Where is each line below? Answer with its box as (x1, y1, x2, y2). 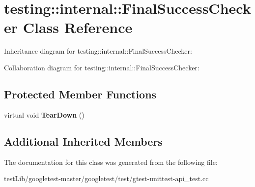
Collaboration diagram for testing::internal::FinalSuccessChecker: (4, 62, 199, 72)
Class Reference (23, 17, 133, 37)
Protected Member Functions (4, 86, 157, 101)
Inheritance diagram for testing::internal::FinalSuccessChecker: (4, 46, 192, 56)
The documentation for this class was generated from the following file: (4, 156, 218, 167)
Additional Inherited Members (4, 133, 163, 149)
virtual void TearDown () (4, 109, 85, 120)
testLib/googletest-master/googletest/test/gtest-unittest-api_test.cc (4, 173, 209, 184)
